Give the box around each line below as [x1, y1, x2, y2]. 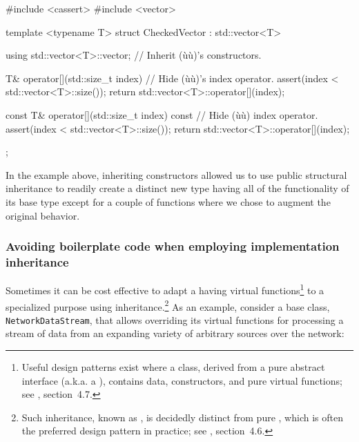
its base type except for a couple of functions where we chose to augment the [6, 194, 331, 209]
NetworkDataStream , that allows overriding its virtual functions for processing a [6, 312, 344, 327]
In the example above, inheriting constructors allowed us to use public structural [6, 167, 347, 182]
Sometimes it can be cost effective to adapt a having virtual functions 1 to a [6, 281, 324, 297]
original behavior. [6, 208, 80, 222]
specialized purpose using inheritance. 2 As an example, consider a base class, [6, 297, 330, 314]
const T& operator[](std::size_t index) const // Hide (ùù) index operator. [6, 107, 318, 122]
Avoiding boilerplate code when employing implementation [6, 238, 340, 255]
